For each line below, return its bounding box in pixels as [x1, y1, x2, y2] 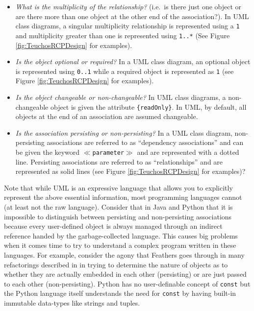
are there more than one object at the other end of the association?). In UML [15, 11, 249, 21]
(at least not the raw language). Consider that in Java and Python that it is [4, 202, 233, 212]
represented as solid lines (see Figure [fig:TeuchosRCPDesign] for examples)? [15, 166, 246, 176]
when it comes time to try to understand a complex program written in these [4, 240, 236, 250]
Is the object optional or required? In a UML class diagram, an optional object [15, 56, 251, 67]
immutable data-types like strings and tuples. [4, 298, 140, 308]
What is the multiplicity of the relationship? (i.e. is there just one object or [15, 1, 242, 11]
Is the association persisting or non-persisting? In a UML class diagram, [15, 127, 232, 138]
